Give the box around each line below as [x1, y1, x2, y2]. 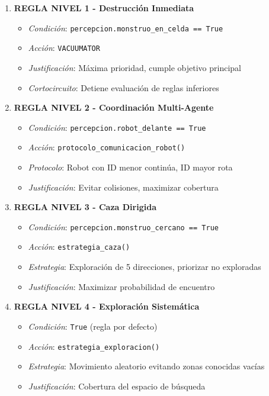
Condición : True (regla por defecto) [28, 320, 158, 332]
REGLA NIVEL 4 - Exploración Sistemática [14, 300, 200, 313]
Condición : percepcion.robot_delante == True [28, 121, 206, 133]
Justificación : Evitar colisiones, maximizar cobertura [28, 181, 219, 193]
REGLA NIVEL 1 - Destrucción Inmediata [14, 2, 194, 14]
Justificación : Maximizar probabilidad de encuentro [28, 280, 215, 292]
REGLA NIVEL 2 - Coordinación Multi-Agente [14, 101, 214, 114]
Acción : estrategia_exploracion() [28, 340, 160, 352]
